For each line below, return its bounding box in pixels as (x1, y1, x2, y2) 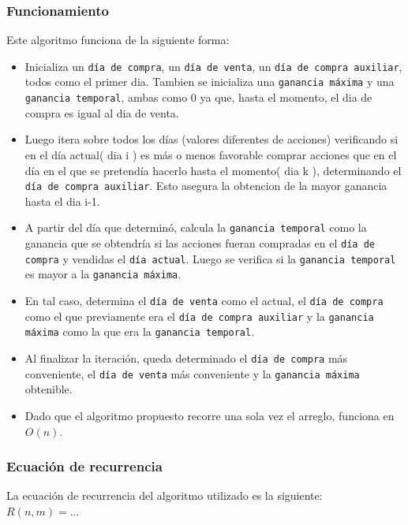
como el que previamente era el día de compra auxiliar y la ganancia (24, 307, 374, 324)
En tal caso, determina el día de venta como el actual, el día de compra (24, 292, 384, 309)
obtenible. (24, 381, 73, 397)
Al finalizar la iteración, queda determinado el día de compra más (24, 350, 348, 366)
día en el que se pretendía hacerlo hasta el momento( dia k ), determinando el (24, 162, 402, 178)
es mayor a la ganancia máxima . (24, 266, 182, 282)
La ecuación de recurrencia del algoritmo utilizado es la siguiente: (6, 487, 323, 504)
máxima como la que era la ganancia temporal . (24, 323, 255, 340)
